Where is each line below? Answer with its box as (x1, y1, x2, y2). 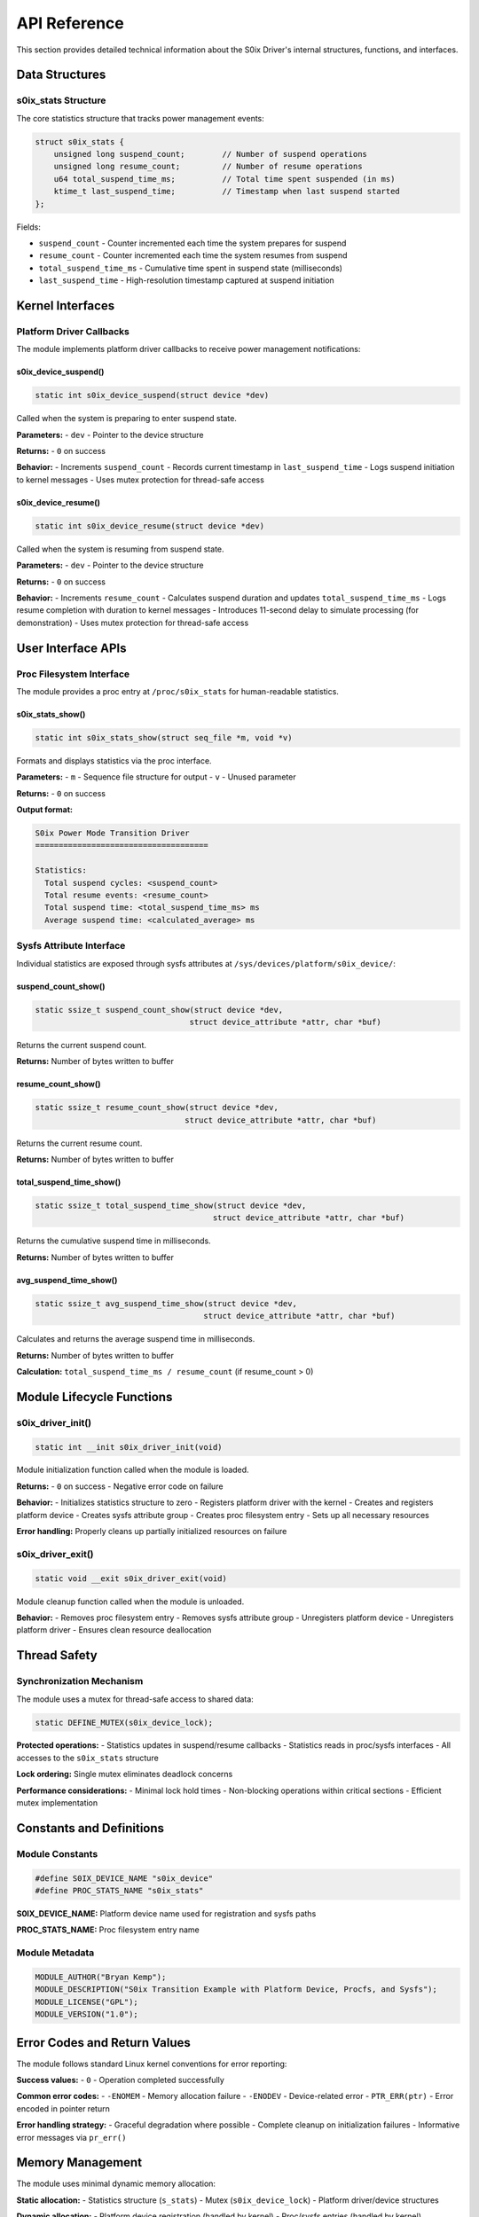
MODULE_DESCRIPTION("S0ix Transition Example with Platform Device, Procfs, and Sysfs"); (35, 1985, 438, 1994)
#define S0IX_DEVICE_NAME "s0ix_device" (35, 1873, 213, 1884)
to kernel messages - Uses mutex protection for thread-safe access (16, 474, 265, 485)
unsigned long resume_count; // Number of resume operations (53, 161, 363, 172)
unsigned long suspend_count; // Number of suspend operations (53, 149, 368, 160)
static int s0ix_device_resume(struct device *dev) (35, 521, 265, 531)
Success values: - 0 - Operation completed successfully (16, 2074, 225, 2085)
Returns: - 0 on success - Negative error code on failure (16, 1481, 224, 1492)
